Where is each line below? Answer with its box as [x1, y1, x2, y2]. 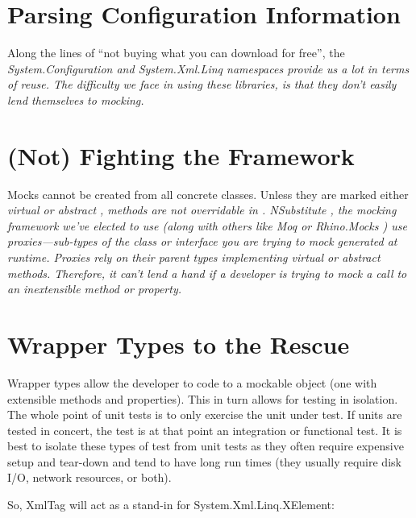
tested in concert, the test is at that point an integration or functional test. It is [7, 421, 402, 438]
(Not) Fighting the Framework [7, 139, 355, 172]
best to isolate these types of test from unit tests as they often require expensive [7, 437, 404, 454]
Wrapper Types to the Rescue [7, 327, 350, 360]
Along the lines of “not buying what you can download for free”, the [7, 44, 345, 61]
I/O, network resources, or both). [7, 469, 172, 486]
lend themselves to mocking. [7, 91, 144, 108]
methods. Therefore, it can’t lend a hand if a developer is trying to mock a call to [7, 264, 407, 281]
